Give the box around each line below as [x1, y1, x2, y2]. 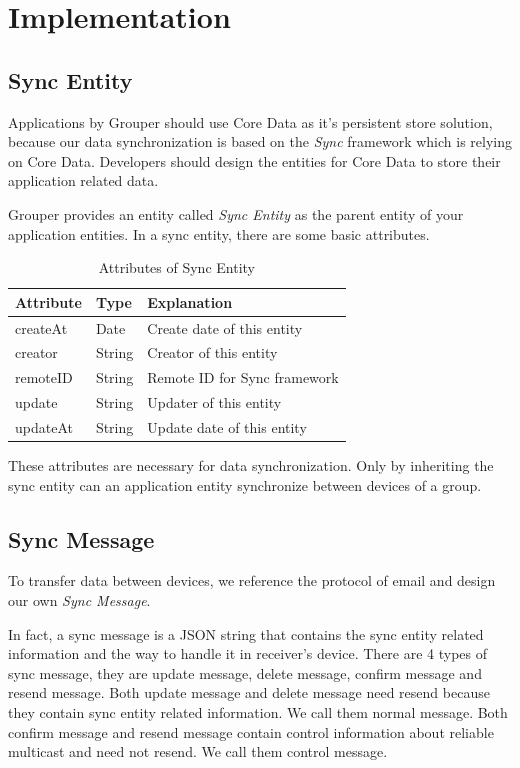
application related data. [8, 170, 159, 191]
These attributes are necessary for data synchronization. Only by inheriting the [8, 455, 494, 476]
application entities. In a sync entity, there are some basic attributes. [8, 223, 430, 244]
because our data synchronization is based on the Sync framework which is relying [8, 131, 513, 152]
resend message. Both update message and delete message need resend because [8, 682, 490, 703]
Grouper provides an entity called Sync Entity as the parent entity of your [8, 203, 464, 224]
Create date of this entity [147, 317, 303, 338]
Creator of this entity [147, 342, 278, 363]
